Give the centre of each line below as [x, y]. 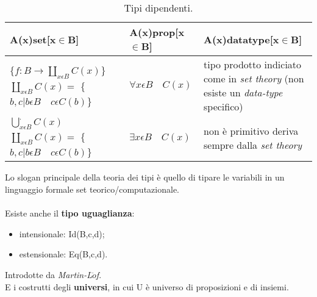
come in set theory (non [254, 78]
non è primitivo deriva [251, 131]
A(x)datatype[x [241, 39]
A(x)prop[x [157, 32]
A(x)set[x [33, 39]
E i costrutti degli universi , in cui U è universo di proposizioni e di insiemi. [147, 286]
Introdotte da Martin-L [49, 274]
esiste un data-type [243, 92]
